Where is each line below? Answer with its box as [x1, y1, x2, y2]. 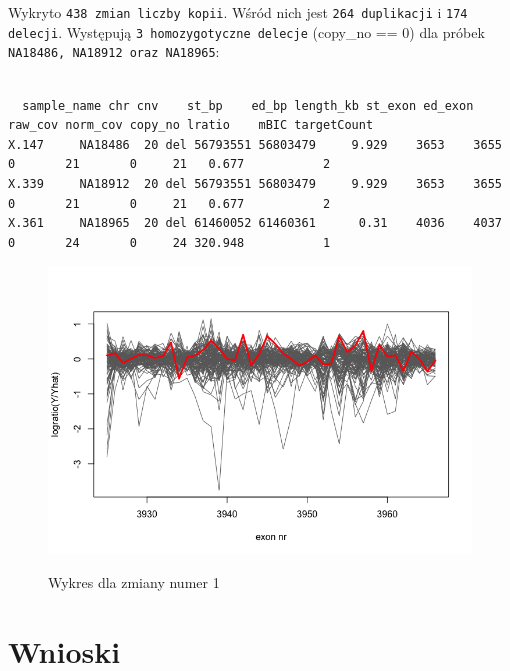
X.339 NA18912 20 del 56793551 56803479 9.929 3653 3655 [8, 176, 502, 191]
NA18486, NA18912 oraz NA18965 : [8, 41, 220, 62]
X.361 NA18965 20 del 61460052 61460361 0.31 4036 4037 [8, 216, 502, 231]
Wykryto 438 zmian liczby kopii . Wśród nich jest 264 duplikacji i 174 [8, 2, 468, 22]
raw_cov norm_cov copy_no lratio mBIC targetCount [8, 118, 374, 133]
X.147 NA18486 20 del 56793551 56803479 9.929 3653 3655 [8, 137, 502, 152]
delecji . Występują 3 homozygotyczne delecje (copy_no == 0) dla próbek [8, 21, 485, 42]
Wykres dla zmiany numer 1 [48, 571, 220, 592]
